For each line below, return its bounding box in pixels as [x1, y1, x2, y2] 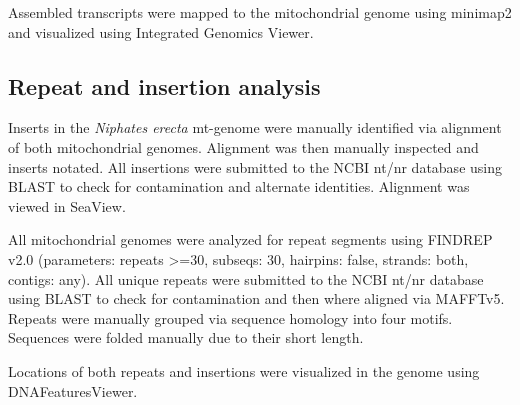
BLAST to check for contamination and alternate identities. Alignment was [8, 176, 470, 197]
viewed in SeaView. [8, 195, 126, 216]
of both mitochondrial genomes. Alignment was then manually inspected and [8, 136, 479, 157]
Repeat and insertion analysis [8, 70, 321, 101]
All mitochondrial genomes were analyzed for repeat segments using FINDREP [8, 229, 493, 250]
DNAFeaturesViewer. [8, 380, 138, 401]
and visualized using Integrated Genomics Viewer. [8, 21, 314, 42]
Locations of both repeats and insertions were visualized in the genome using [8, 360, 480, 381]
